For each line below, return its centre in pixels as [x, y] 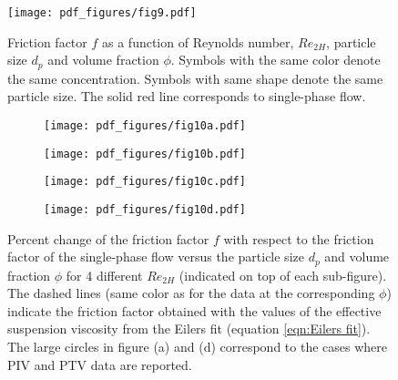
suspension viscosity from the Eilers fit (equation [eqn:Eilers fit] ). [189, 329]
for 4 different [104, 275]
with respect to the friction [299, 238]
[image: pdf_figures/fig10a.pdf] [145, 125]
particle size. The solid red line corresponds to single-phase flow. [187, 96]
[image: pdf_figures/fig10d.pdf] [145, 209]
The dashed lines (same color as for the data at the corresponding [191, 293]
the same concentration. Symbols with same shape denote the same [195, 78]
